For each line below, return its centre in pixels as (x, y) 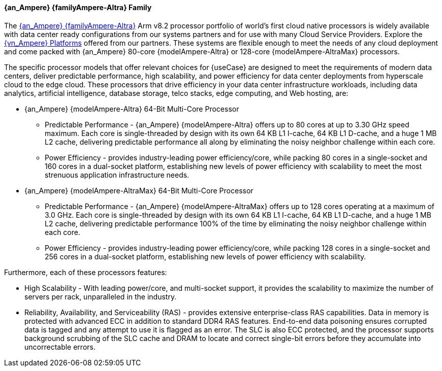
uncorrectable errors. (60, 347)
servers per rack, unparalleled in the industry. (101, 296)
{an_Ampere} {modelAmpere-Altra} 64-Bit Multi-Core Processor (132, 109)
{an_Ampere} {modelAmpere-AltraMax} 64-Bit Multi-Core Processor (139, 190)
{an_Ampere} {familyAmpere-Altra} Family (78, 7)
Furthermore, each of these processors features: (86, 272)
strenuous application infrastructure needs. (117, 175)
